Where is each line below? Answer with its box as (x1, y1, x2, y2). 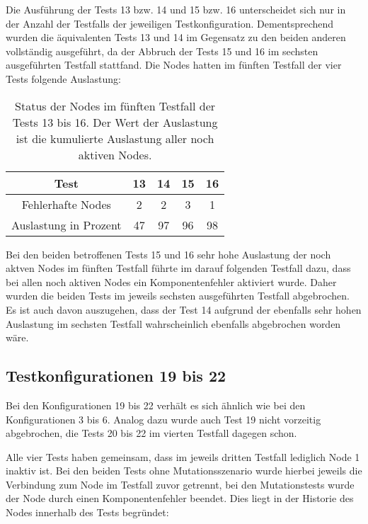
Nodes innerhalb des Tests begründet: (6, 505, 169, 520)
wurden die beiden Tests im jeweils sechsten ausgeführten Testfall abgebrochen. (6, 288, 350, 303)
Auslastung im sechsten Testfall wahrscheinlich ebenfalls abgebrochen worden (6, 316, 341, 331)
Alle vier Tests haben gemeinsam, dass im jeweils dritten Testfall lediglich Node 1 (6, 449, 360, 464)
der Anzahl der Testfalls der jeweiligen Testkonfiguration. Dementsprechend (6, 16, 334, 30)
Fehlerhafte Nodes (21, 195, 111, 212)
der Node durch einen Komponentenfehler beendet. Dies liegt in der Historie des (6, 491, 354, 506)
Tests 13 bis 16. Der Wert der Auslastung (12, 113, 218, 130)
